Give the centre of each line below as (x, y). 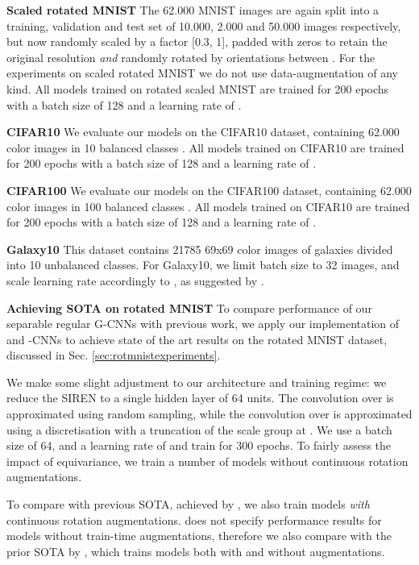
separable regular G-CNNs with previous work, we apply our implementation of (203, 324)
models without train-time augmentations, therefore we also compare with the (199, 536)
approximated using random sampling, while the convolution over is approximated (209, 414)
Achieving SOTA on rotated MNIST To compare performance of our (189, 307)
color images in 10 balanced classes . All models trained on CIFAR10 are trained (205, 147)
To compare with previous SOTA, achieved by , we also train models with (188, 504)
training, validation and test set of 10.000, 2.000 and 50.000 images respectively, (204, 25)
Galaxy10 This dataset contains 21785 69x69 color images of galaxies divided (200, 249)
